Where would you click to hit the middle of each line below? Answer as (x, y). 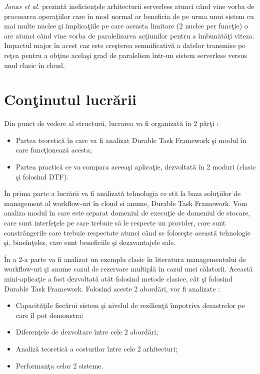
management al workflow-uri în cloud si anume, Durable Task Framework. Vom (126, 203)
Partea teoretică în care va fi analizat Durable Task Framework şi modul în (131, 140)
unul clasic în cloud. (34, 65)
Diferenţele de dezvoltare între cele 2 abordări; (87, 332)
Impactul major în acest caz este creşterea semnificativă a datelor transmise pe (125, 45)
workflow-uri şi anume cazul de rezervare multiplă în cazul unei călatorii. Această (128, 269)
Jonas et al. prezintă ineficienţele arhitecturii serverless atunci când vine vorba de (129, 6)
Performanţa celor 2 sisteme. (59, 365)
